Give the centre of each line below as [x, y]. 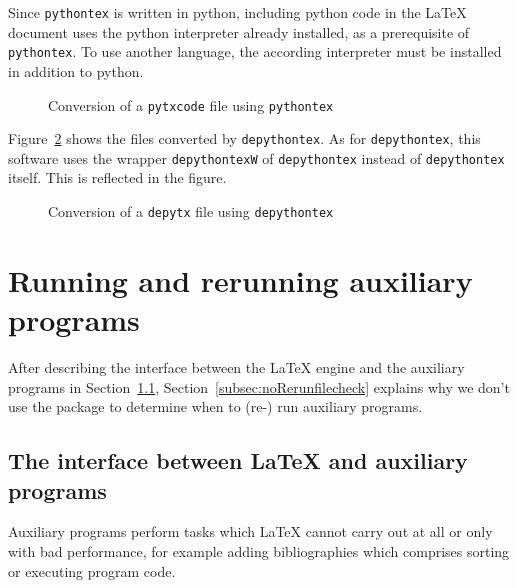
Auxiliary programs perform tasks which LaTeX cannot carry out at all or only [250, 531]
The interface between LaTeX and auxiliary [238, 460]
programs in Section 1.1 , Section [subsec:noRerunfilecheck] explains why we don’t [259, 386]
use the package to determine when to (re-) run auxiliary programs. [215, 406]
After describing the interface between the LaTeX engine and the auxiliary [236, 367]
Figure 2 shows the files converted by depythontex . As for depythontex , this [244, 138]
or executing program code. [92, 570]
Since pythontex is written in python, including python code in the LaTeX [237, 12]
